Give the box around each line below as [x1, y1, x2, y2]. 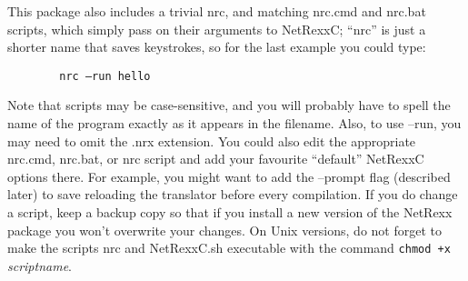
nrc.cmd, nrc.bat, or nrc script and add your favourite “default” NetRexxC [7, 149, 424, 168]
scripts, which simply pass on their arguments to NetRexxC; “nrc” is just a [7, 19, 426, 38]
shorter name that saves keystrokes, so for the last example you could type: [7, 37, 426, 56]
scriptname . [7, 256, 72, 275]
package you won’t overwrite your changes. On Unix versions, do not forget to [7, 220, 442, 239]
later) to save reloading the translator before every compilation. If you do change [7, 185, 458, 204]
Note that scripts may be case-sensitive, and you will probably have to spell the [7, 95, 451, 115]
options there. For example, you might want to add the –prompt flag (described [7, 166, 451, 186]
